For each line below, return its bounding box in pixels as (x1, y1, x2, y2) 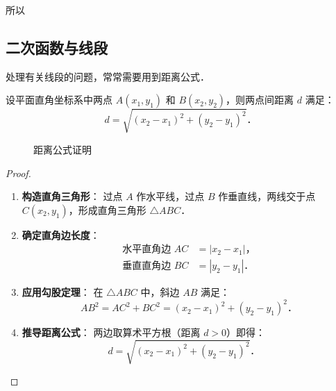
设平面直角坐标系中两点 (6, 92, 112, 107)
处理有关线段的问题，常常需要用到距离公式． (6, 69, 210, 83)
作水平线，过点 (136, 189, 205, 203)
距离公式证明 (33, 142, 92, 156)
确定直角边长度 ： (22, 227, 100, 242)
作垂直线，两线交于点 (218, 189, 316, 203)
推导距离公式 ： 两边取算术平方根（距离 (22, 325, 201, 340)
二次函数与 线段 (6, 36, 108, 58)
